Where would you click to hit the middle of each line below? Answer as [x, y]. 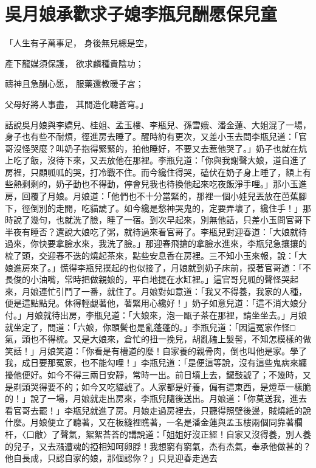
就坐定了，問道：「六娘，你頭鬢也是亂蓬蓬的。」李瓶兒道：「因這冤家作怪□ [150, 327]
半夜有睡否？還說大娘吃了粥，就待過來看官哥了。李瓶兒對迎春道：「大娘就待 [156, 231]
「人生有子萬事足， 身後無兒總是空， [79, 43]
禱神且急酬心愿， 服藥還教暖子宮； [74, 84]
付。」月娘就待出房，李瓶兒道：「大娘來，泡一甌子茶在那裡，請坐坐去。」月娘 [156, 315]
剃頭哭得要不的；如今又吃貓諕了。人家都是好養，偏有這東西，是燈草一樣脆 [162, 386]
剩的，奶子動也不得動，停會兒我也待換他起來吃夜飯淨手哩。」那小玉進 [168, 184]
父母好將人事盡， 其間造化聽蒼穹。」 [77, 104]
